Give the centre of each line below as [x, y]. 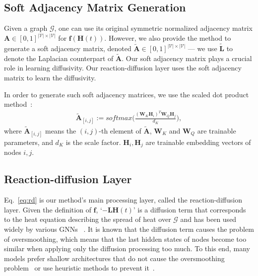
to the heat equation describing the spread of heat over [88, 219]
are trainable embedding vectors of [198, 142]
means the [61, 130]
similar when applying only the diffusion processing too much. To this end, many [127, 248]
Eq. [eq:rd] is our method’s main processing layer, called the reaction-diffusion [123, 200]
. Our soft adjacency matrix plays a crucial [187, 58]
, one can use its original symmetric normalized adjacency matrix [153, 28]
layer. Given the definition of [48, 209]
